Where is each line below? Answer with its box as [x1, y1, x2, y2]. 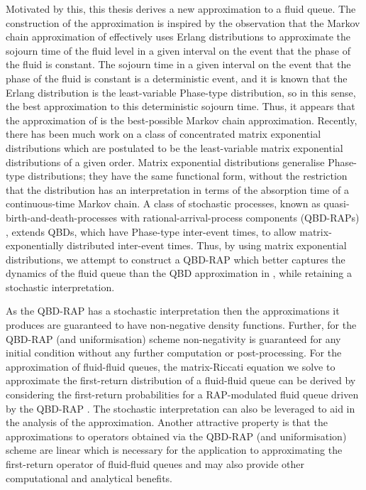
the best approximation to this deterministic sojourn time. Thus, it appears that [6, 99, 355, 114]
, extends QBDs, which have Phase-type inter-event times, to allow [6, 224, 296, 239]
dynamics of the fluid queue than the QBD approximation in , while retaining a [6, 266, 352, 281]
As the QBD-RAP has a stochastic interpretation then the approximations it [6, 303, 340, 318]
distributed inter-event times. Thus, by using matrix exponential [67, 238, 347, 253]
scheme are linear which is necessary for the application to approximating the [6, 442, 343, 457]
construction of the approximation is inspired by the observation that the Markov [6, 15, 360, 30]
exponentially [6, 238, 64, 253]
